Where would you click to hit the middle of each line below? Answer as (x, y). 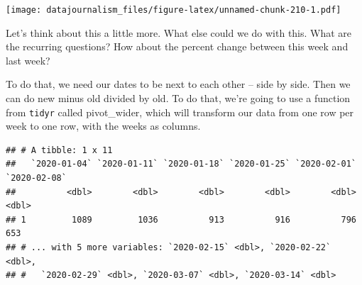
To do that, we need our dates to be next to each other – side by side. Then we (178, 84)
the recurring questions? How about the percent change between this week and (177, 46)
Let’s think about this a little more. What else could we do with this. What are (179, 32)
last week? (28, 60)
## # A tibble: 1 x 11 (59, 150)
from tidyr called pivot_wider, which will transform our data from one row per (180, 112)
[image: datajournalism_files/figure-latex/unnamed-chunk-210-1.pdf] (174, 10)
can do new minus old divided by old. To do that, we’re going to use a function (178, 98)
